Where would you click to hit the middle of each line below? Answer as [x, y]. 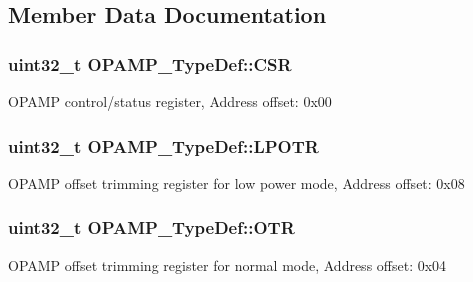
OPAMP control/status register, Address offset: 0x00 [170, 101]
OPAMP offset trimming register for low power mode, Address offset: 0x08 [236, 182]
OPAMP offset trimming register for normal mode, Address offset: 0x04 [227, 264]
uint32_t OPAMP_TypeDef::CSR [150, 63]
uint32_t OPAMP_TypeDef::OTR [151, 227]
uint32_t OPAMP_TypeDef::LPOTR [163, 145]
